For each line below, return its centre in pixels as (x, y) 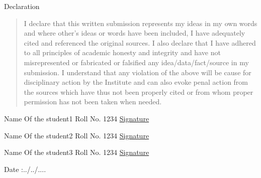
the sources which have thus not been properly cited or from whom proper (139, 92)
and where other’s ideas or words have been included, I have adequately (135, 33)
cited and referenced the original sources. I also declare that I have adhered (140, 42)
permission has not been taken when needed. (93, 102)
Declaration (22, 6)
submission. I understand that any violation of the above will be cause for (138, 72)
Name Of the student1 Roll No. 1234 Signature (77, 118)
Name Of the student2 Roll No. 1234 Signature (77, 135)
